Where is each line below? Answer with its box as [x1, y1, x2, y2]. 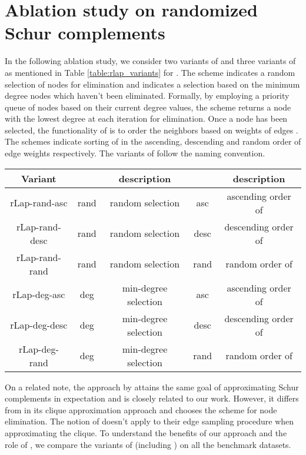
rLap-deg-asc [12, 287, 65, 302]
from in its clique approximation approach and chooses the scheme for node [5, 403, 277, 416]
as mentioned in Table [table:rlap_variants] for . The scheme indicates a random [5, 66, 295, 78]
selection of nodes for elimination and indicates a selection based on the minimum [5, 78, 300, 90]
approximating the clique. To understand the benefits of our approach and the [5, 427, 287, 439]
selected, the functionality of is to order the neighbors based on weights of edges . [5, 123, 298, 136]
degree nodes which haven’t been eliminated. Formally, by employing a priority [5, 89, 290, 102]
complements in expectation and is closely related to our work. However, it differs [5, 392, 299, 404]
